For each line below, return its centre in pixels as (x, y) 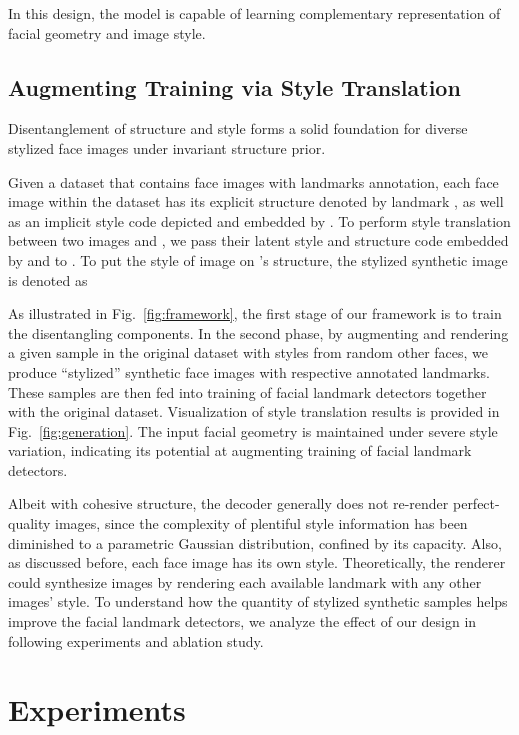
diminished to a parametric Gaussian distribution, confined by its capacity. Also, (255, 542)
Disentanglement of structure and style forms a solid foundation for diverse (238, 128)
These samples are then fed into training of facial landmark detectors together (247, 391)
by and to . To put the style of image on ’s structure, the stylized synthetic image (258, 259)
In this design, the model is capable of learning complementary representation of (254, 13)
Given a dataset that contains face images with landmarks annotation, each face (253, 181)
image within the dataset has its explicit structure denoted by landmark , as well (256, 201)
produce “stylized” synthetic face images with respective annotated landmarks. (249, 371)
